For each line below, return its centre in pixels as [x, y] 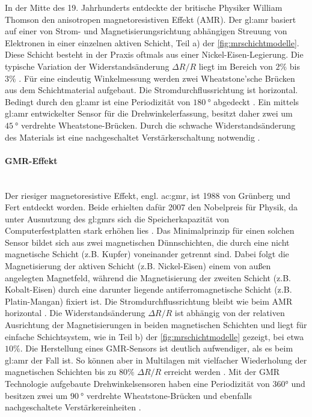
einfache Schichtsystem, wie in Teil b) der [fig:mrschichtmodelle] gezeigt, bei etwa [154, 336]
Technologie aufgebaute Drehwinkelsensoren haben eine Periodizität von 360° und [155, 384]
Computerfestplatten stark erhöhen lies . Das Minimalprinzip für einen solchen [150, 230]
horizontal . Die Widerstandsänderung [75, 313]
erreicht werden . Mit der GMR [222, 372]
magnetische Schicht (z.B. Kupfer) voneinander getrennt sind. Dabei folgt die [147, 254]
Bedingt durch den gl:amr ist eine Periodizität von [98, 101]
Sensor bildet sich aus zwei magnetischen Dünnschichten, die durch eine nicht [147, 242]
